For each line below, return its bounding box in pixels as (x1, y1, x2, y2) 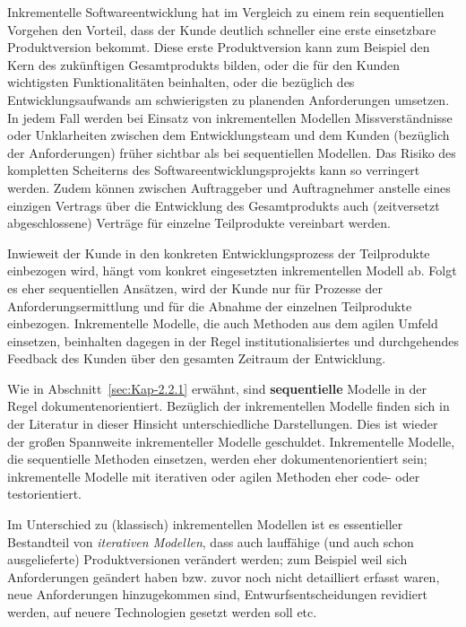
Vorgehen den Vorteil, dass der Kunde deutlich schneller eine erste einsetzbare (7, 20, 436, 39)
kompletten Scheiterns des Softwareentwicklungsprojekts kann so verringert (7, 161, 420, 179)
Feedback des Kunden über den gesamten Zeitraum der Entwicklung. (7, 349, 386, 368)
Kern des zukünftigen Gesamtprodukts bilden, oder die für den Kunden (7, 55, 401, 74)
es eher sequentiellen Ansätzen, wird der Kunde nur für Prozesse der (7, 278, 383, 297)
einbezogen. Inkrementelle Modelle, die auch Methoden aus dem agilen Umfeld (7, 314, 438, 333)
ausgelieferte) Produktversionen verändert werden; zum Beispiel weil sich (7, 550, 408, 569)
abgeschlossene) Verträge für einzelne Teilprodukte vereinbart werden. (7, 213, 391, 232)
